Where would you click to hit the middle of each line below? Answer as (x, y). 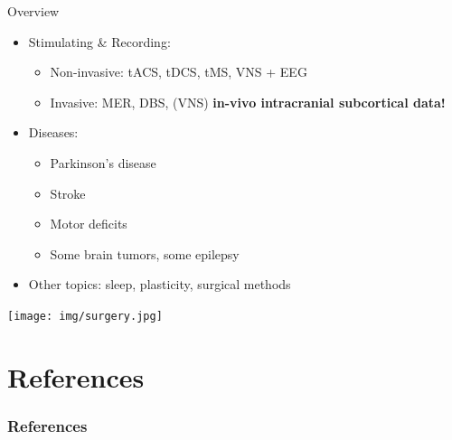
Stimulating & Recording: (99, 41)
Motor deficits (89, 224)
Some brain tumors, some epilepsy (145, 253)
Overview (33, 11)
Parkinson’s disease (103, 162)
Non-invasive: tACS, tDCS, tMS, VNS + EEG (179, 72)
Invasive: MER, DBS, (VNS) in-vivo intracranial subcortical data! (248, 102)
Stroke (68, 193)
